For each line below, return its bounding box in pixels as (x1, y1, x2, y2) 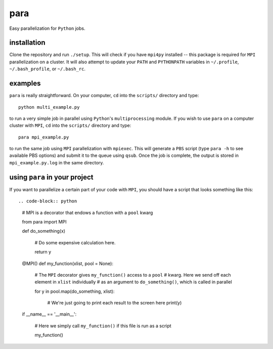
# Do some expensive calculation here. (34, 239, 116, 245)
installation (9, 38, 45, 47)
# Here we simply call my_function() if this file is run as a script (34, 323, 171, 329)
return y (34, 249, 52, 255)
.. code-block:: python (18, 198, 77, 204)
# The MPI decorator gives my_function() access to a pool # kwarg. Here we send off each (34, 272, 231, 278)
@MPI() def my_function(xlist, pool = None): (22, 260, 114, 267)
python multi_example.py (18, 104, 80, 110)
